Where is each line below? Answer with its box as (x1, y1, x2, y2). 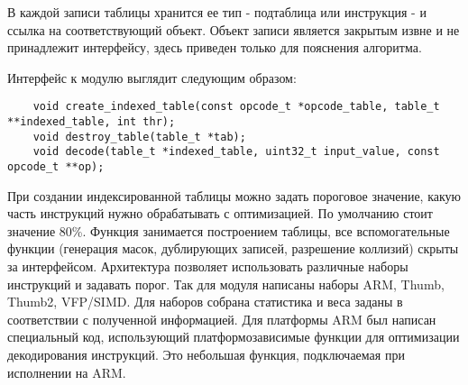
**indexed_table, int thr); (7, 115, 176, 129)
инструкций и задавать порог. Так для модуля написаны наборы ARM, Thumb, (7, 274, 445, 293)
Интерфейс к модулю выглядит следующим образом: (7, 68, 297, 87)
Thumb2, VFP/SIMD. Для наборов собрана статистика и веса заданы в (7, 292, 403, 311)
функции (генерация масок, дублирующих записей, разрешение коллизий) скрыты (7, 239, 459, 258)
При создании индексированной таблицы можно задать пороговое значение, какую (7, 186, 462, 205)
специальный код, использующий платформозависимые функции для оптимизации (7, 327, 460, 346)
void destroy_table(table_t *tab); (32, 130, 246, 143)
